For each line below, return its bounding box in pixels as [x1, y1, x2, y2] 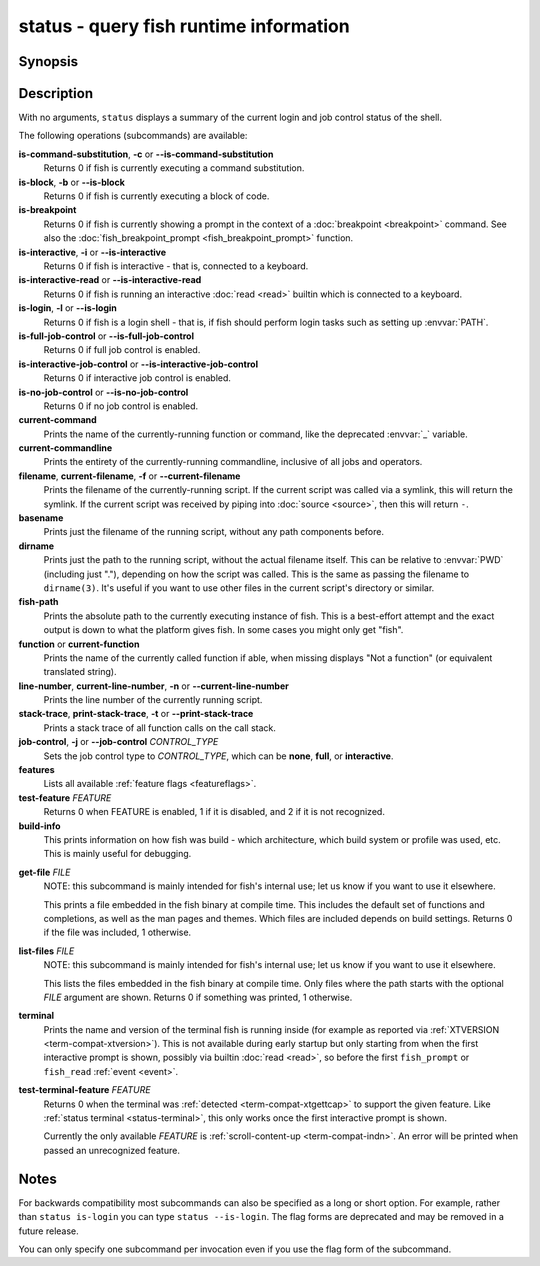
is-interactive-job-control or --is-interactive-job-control [18, 358, 259, 370]
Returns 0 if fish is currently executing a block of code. [43, 190, 270, 202]
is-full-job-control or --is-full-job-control [18, 330, 195, 342]
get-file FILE [18, 866, 71, 878]
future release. [18, 1225, 79, 1237]
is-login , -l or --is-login [18, 302, 117, 314]
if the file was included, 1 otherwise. [43, 926, 192, 939]
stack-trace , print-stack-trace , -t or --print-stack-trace [18, 708, 254, 720]
